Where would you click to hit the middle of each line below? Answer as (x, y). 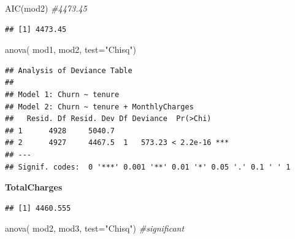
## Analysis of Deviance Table (69, 70)
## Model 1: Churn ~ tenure (62, 94)
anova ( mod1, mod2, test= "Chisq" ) (71, 49)
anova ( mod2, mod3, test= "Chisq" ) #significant (95, 228)
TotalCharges (34, 187)
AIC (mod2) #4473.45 (46, 8)
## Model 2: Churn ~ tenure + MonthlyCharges (99, 107)
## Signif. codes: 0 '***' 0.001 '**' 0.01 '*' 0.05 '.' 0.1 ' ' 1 (148, 167)
